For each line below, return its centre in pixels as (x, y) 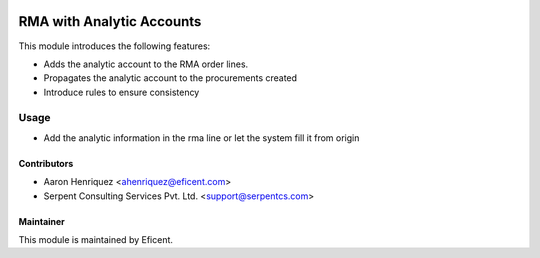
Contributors (46, 163)
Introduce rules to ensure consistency (121, 92)
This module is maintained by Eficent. (96, 239)
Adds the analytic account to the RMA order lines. (146, 64)
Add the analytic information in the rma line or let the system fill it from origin (201, 137)
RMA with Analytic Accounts (110, 21)
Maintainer (41, 221)
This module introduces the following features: (114, 46)
